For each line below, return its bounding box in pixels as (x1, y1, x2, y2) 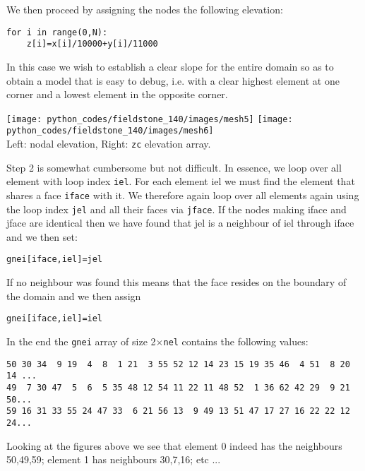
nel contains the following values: (163, 333, 309, 348)
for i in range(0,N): (6, 27, 108, 37)
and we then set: (6, 229, 78, 244)
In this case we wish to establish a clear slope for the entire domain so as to (6, 59, 334, 73)
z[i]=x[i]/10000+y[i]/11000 (26, 39, 158, 49)
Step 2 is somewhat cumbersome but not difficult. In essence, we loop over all (6, 160, 342, 174)
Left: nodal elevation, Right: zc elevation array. (6, 136, 211, 150)
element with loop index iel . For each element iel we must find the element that (6, 174, 355, 189)
